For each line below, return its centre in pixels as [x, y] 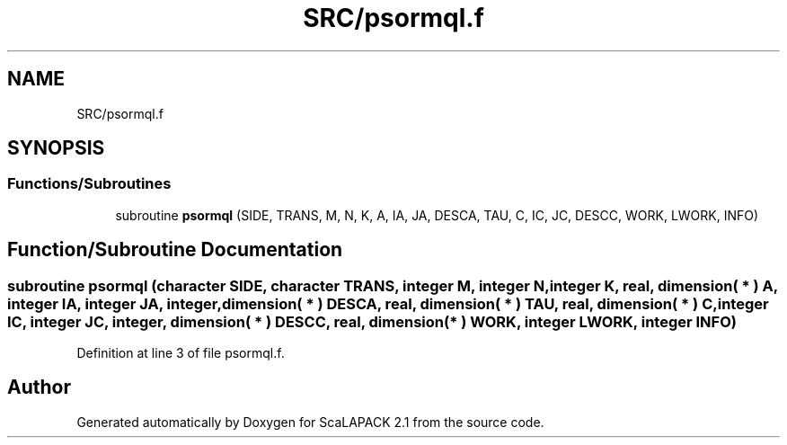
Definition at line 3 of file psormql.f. [181, 353]
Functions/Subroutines [89, 184]
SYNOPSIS [56, 148]
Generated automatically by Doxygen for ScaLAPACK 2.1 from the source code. [310, 422]
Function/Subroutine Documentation [175, 250]
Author [39, 387]
